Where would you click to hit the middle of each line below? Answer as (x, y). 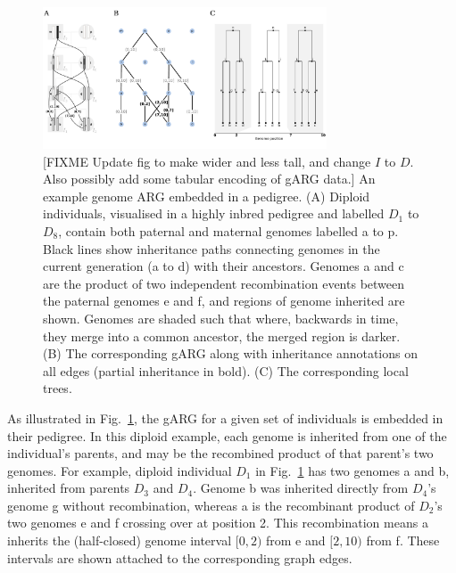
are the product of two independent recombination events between (224, 283)
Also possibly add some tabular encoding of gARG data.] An (209, 179)
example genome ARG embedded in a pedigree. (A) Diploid (207, 196)
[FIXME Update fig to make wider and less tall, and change (207, 161)
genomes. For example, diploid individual (120, 470)
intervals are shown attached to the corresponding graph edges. (180, 557)
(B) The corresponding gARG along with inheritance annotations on (231, 353)
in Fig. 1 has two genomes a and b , (352, 470)
